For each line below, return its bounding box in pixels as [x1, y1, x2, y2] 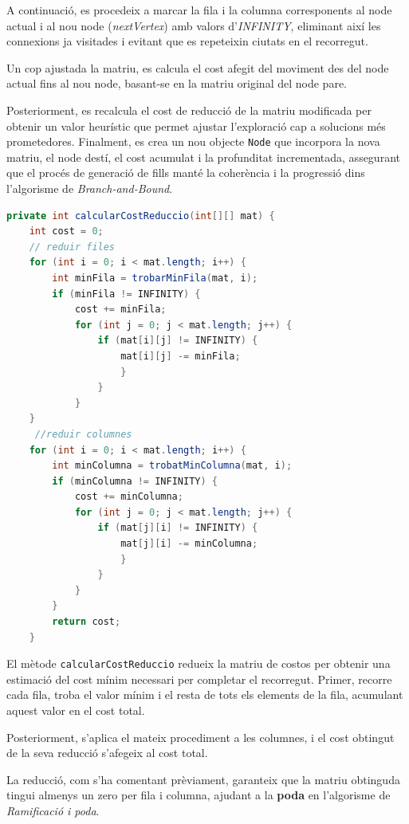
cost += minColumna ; [74, 491, 183, 503]
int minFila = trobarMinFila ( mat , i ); [52, 272, 258, 284]
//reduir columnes [34, 428, 132, 440]
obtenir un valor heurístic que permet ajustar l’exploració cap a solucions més [6, 117, 386, 134]
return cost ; [52, 616, 121, 628]
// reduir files [29, 241, 116, 253]
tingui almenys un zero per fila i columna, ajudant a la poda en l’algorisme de [6, 787, 391, 803]
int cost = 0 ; [29, 226, 104, 237]
